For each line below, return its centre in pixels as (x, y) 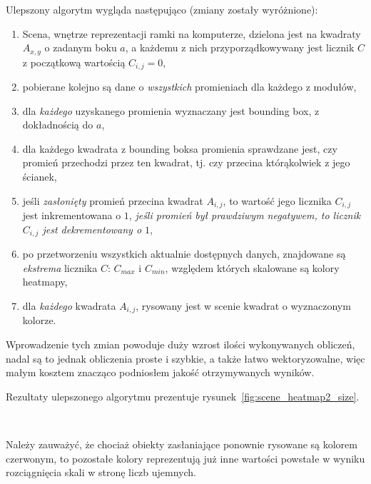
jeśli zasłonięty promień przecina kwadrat (113, 200)
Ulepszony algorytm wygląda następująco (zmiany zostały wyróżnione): (162, 9)
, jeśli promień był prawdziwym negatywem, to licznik (245, 215)
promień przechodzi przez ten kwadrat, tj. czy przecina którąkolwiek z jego (186, 162)
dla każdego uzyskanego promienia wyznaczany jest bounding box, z (171, 110)
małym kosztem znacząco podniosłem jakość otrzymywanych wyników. (160, 372)
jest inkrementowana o (72, 215)
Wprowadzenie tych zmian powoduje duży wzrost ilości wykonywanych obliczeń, (181, 344)
